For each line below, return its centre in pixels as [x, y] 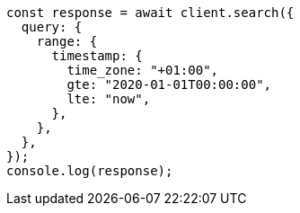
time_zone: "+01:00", [143, 70]
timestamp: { [97, 56]
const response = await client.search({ [150, 13]
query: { [52, 27]
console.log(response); [90, 171]
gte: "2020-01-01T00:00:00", [169, 84]
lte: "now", [109, 99]
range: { [67, 41]
